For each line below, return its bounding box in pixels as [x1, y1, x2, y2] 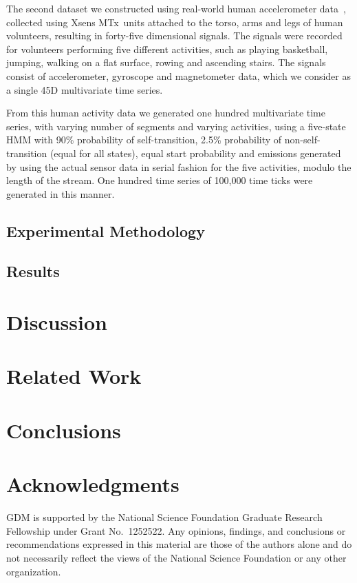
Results [6, 260, 60, 282]
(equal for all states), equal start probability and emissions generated [50, 145, 341, 160]
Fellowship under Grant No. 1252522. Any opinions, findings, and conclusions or [6, 523, 346, 538]
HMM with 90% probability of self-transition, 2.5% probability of [6, 132, 282, 147]
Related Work [6, 362, 142, 390]
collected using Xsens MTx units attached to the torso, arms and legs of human [6, 14, 343, 29]
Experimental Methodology [6, 220, 205, 241]
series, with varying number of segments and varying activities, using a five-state [6, 119, 346, 133]
